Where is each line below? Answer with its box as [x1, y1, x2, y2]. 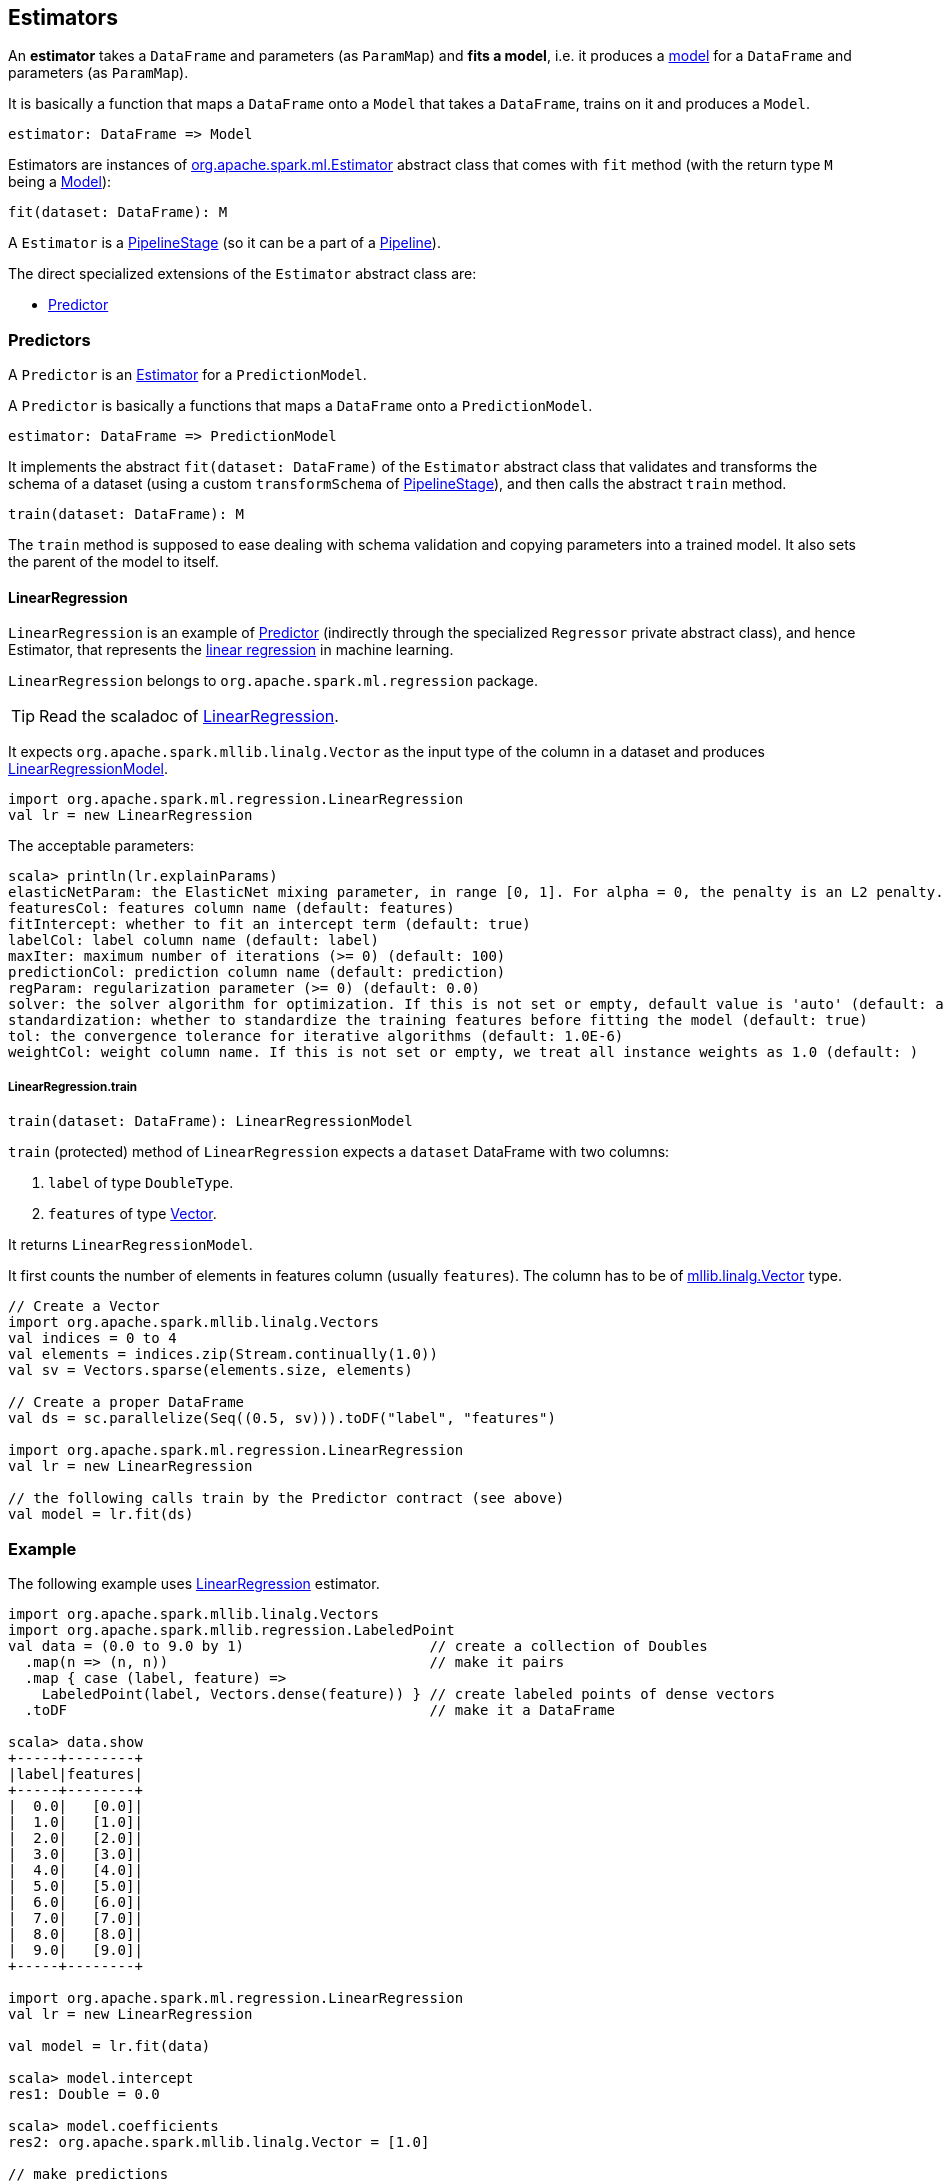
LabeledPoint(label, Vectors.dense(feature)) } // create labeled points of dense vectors [41, 1685, 776, 1702]
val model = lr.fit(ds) [8, 1506, 194, 1523]
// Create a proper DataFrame [8, 1394, 245, 1411]
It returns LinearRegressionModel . [8, 1236, 253, 1254]
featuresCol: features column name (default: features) [8, 900, 455, 917]
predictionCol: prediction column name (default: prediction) [8, 964, 506, 981]
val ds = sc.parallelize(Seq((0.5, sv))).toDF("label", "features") [8, 1410, 556, 1427]
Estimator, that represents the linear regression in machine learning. [8, 641, 454, 659]
